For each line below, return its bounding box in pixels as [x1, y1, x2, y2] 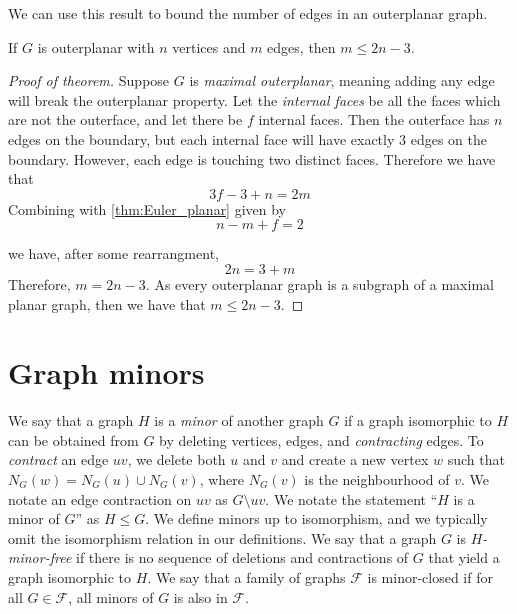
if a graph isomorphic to [344, 410, 492, 431]
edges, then [267, 36, 336, 57]
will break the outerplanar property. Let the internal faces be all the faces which [8, 89, 501, 110]
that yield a [428, 547, 500, 568]
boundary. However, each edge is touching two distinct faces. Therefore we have [8, 148, 496, 169]
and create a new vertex [281, 449, 429, 470]
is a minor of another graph [154, 410, 324, 431]
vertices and [172, 36, 246, 57]
